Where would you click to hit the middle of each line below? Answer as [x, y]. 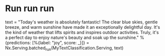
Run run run [30, 9]
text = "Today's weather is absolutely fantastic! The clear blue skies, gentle [82, 22]
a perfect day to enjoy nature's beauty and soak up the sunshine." [72, 37]
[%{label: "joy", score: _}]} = [61, 42]
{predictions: [18, 42]
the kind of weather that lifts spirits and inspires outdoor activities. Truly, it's [82, 32]
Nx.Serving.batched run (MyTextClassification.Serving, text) [65, 48]
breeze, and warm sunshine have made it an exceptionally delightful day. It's [82, 27]
